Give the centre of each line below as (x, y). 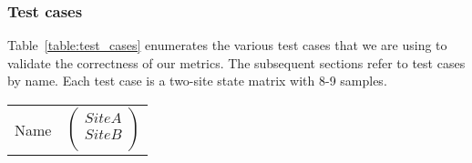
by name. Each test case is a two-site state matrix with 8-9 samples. (197, 81)
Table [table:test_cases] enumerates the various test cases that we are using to (227, 45)
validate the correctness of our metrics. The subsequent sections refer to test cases (236, 62)
